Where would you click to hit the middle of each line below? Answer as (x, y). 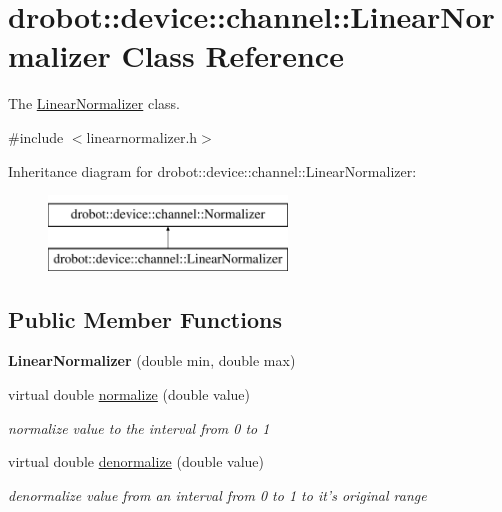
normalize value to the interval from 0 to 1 (139, 427)
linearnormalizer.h (142, 136)
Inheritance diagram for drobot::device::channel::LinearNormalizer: (212, 170)
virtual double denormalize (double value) (136, 461)
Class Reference (232, 55)
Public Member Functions (145, 318)
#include (36, 136)
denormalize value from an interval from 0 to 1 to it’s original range (217, 494)
